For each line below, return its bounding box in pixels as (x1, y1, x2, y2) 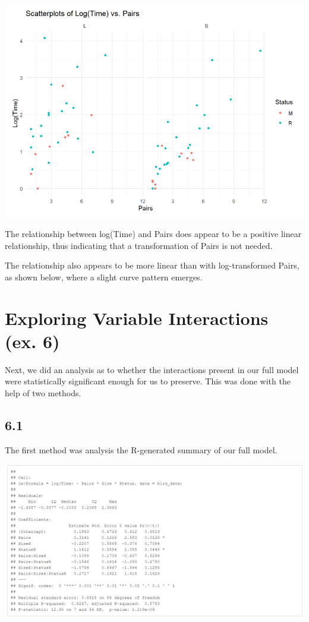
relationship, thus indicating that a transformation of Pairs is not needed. (5, 239, 273, 251)
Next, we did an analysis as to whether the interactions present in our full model (5, 363, 299, 375)
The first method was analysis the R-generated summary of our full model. (5, 443, 278, 456)
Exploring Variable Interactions (5, 305, 269, 330)
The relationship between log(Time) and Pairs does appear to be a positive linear (5, 228, 302, 240)
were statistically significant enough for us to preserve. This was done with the (5, 375, 291, 387)
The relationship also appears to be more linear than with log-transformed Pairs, (5, 259, 299, 271)
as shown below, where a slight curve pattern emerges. (5, 270, 203, 283)
